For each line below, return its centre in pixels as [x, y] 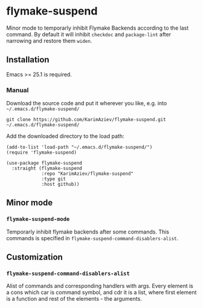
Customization [35, 257]
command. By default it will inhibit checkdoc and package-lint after [89, 34]
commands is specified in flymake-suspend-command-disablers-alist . [92, 238]
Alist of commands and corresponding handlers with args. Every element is [100, 286]
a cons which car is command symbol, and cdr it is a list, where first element [101, 292]
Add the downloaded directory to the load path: [65, 136]
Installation [28, 60]
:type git [54, 179]
